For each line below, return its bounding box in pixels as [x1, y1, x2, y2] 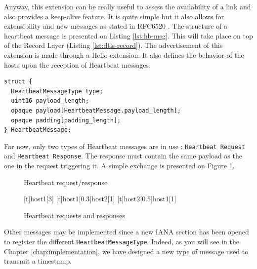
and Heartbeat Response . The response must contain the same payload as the [4, 151, 242, 161]
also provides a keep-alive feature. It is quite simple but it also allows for [4, 11, 224, 21]
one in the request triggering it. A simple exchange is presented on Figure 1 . [4, 160, 235, 171]
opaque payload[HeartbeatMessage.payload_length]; [11, 107, 181, 114]
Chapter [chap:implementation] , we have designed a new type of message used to [4, 246, 249, 256]
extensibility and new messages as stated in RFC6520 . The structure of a [4, 21, 228, 31]
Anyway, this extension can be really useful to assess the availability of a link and [4, 1, 251, 11]
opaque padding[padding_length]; [11, 116, 121, 124]
